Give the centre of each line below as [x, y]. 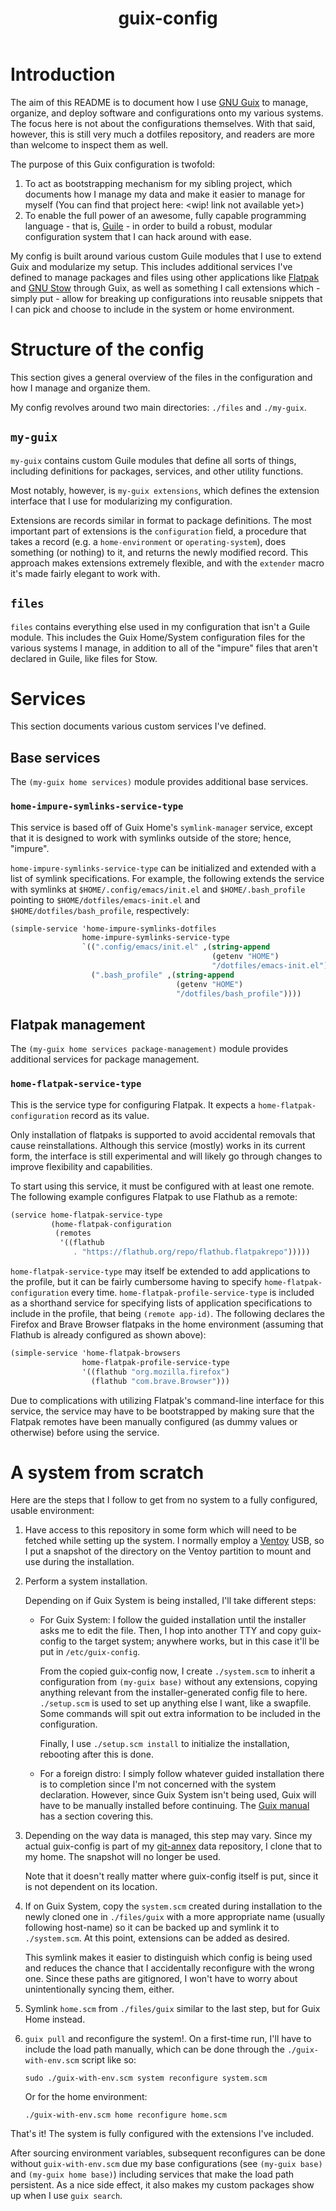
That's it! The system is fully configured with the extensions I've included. [162, 2134]
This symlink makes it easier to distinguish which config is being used [168, 1958]
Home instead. [55, 2019]
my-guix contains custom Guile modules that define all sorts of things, [153, 460]
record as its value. [110, 1115]
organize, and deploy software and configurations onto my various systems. [167, 113]
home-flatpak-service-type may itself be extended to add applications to [160, 1271]
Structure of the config [107, 349]
